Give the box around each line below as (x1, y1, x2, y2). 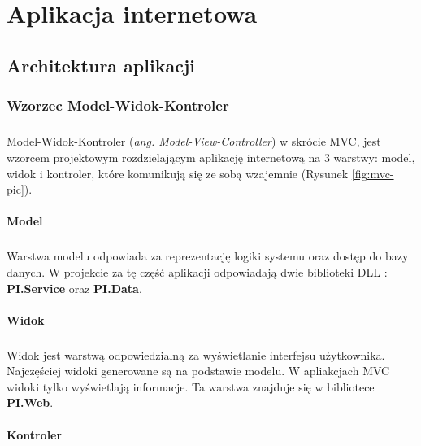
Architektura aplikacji (7, 52, 195, 77)
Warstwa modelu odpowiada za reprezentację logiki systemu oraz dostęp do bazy (7, 247, 409, 265)
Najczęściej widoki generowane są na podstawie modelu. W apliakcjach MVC (7, 362, 390, 379)
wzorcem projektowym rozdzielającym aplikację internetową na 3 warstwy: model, (7, 148, 415, 165)
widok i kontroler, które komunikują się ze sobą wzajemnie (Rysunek (7, 164, 349, 181)
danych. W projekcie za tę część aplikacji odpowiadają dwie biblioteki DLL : (7, 263, 388, 280)
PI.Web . (7, 394, 54, 411)
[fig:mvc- (351, 164, 394, 181)
